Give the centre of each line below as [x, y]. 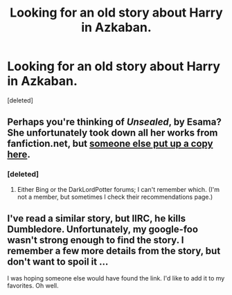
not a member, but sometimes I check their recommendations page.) [115, 197]
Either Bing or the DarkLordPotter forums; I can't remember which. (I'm [118, 189]
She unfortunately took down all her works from [113, 133]
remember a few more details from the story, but [114, 251]
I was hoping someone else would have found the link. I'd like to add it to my [116, 278]
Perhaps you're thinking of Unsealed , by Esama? [114, 122]
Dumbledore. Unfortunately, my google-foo [103, 230]
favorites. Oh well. [33, 286]
